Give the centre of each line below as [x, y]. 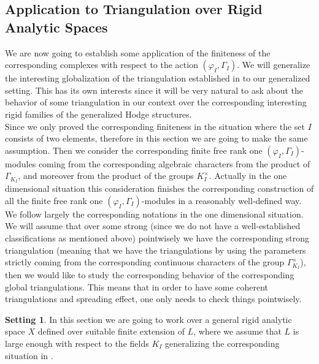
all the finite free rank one [54, 200]
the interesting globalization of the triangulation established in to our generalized [158, 78]
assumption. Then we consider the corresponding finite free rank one [134, 150]
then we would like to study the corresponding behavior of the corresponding [150, 275]
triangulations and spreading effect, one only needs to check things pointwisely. [153, 299]
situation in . [29, 355]
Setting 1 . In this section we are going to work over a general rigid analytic [148, 319]
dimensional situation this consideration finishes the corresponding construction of [159, 188]
